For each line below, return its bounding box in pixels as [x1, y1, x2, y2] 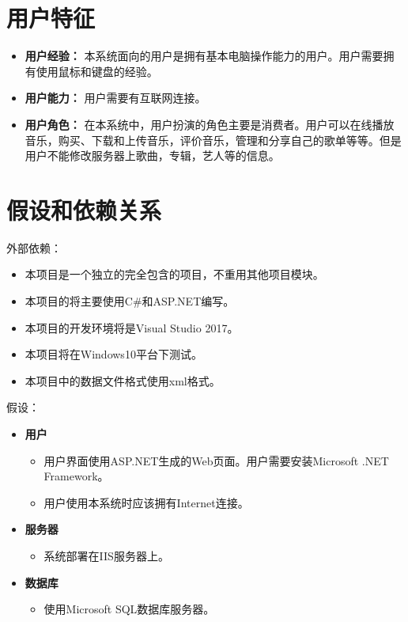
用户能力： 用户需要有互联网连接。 [25, 89, 206, 106]
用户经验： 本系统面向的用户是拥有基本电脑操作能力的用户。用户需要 [25, 47, 383, 64]
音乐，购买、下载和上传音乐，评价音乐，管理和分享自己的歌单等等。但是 [25, 131, 402, 148]
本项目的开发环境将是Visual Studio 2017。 [25, 319, 239, 336]
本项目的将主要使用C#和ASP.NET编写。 [25, 293, 235, 309]
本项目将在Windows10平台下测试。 [25, 346, 202, 362]
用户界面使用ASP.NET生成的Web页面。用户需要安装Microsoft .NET [43, 452, 389, 468]
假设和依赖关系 [6, 193, 162, 226]
